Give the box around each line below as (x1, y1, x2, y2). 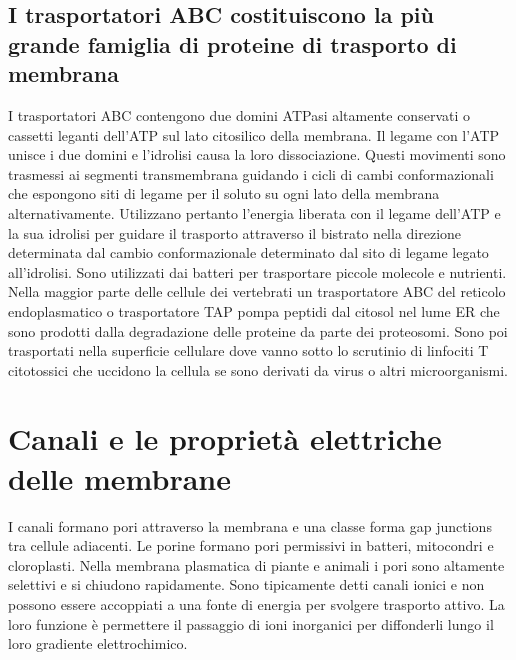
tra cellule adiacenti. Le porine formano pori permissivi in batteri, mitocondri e (8, 535, 494, 556)
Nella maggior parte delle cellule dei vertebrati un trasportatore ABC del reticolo (8, 281, 506, 302)
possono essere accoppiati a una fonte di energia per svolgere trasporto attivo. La (8, 593, 505, 614)
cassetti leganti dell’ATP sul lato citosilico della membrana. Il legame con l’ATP (8, 124, 500, 145)
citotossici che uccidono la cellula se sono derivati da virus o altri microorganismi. (8, 359, 508, 380)
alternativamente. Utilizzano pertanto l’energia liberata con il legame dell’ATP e (8, 202, 501, 223)
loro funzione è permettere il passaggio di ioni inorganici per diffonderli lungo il (8, 613, 494, 634)
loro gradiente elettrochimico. (8, 633, 188, 654)
